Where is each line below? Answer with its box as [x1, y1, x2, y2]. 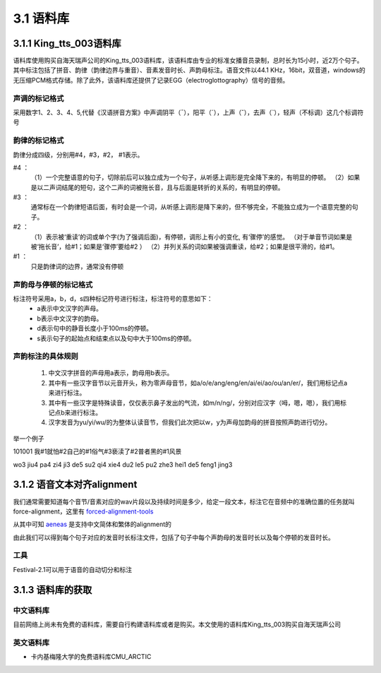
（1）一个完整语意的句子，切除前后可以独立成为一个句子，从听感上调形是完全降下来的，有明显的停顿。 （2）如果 [30, 173, 361, 181]
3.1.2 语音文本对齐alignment [13, 479, 138, 491]
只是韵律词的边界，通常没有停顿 [30, 262, 123, 270]
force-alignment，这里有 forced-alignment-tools [13, 507, 154, 516]
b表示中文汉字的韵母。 [37, 314, 103, 323]
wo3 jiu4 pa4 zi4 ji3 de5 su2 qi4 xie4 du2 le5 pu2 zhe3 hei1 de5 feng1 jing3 [13, 460, 233, 469]
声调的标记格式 [13, 93, 64, 103]
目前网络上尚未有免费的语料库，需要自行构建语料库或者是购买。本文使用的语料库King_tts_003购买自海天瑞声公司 [13, 620, 341, 629]
